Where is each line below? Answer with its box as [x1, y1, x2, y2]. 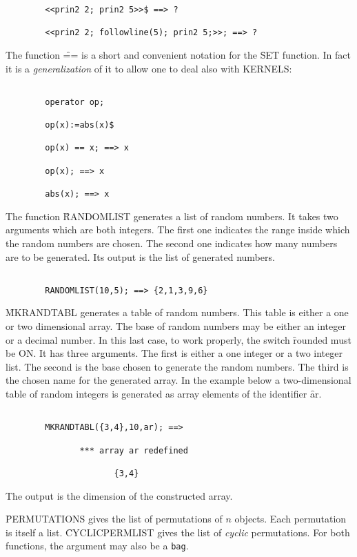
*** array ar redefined [79, 445, 188, 456]
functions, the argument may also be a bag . [6, 538, 189, 553]
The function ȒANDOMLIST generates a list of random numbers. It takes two [6, 208, 338, 223]
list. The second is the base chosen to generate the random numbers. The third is [6, 359, 349, 373]
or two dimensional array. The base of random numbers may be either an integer [6, 319, 346, 333]
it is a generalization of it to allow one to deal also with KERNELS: [6, 61, 292, 75]
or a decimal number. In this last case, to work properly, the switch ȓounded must [6, 332, 351, 346]
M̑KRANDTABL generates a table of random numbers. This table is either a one [6, 305, 349, 320]
